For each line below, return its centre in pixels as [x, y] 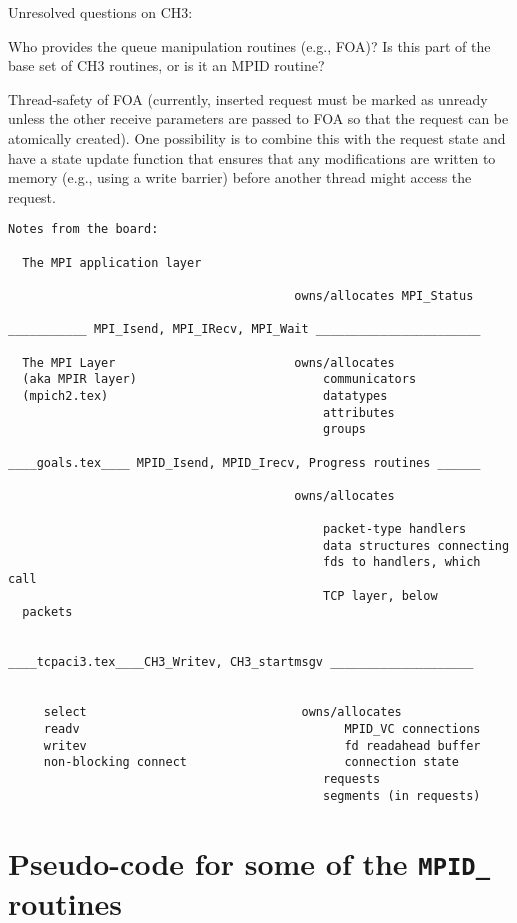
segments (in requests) [402, 795]
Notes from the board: [83, 229]
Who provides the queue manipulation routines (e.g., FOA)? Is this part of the [249, 45]
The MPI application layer [112, 262]
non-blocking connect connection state [251, 762]
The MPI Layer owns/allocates [208, 362]
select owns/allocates [222, 712]
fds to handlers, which [402, 562]
